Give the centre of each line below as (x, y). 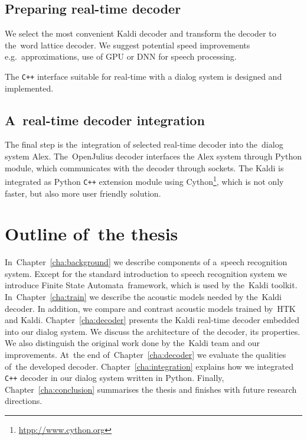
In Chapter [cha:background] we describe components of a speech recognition (146, 262)
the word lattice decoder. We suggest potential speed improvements (128, 45)
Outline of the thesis (92, 234)
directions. (24, 401)
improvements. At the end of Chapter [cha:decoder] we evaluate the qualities (146, 354)
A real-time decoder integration (105, 120)
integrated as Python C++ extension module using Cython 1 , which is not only (144, 180)
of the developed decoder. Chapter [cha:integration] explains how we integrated (149, 366)
